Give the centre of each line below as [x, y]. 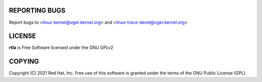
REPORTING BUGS [37, 10]
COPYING [24, 61]
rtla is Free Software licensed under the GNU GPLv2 [61, 48]
